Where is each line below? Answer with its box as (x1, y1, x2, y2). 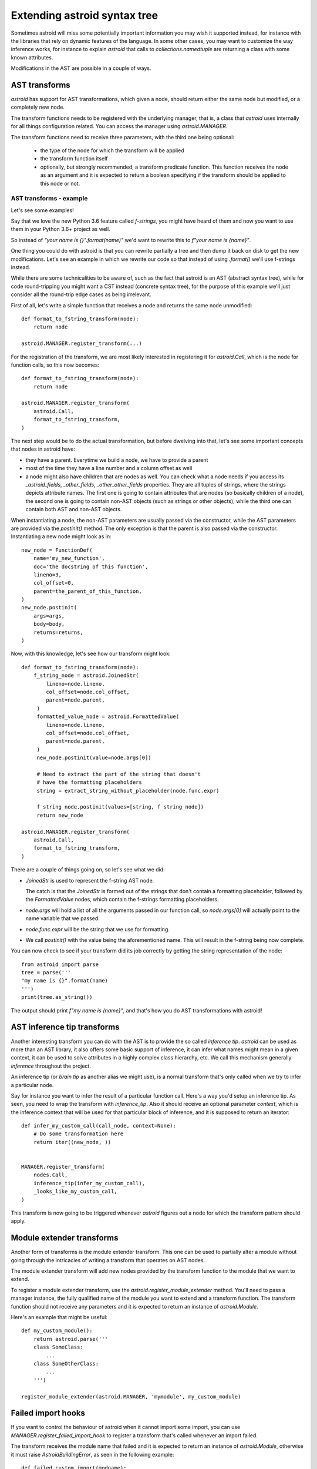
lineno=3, (33, 571, 62, 578)
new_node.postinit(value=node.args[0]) (36, 754, 152, 761)
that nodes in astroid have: (11, 445, 76, 452)
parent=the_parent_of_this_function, (33, 588, 142, 595)
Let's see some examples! (11, 206, 75, 214)
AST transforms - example (11, 194, 88, 203)
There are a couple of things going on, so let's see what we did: (11, 866, 165, 873)
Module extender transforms (11, 1233, 119, 1243)
